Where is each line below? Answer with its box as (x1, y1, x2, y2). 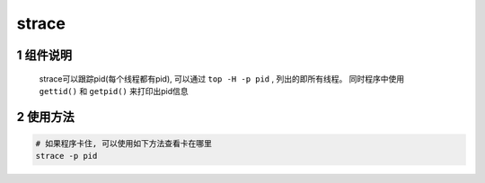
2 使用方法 (16, 109, 75, 125)
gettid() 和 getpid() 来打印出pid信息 (39, 85, 189, 96)
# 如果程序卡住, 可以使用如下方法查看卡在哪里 (35, 138, 213, 148)
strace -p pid (35, 151, 98, 161)
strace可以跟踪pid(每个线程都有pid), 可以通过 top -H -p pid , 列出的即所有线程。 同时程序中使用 (39, 73, 404, 84)
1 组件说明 (16, 48, 73, 63)
